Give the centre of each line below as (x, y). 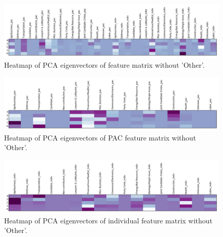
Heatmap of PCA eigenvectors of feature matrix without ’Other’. (104, 64)
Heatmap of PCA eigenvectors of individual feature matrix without (108, 220)
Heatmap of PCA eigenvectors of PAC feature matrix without (100, 137)
